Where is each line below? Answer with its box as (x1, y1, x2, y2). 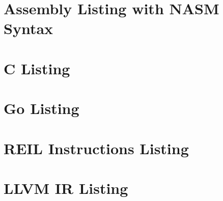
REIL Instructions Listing (4, 137, 189, 158)
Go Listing (4, 98, 79, 119)
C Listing (4, 58, 70, 78)
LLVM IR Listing (4, 177, 128, 198)
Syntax (4, 18, 53, 39)
